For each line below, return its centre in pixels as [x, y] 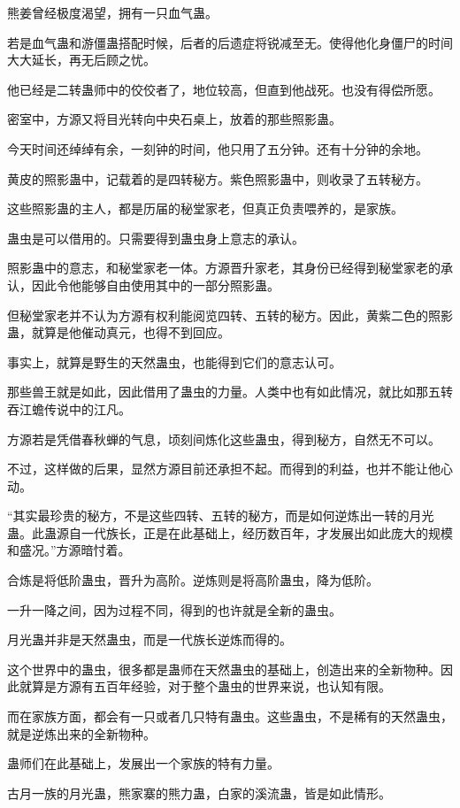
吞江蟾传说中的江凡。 [69, 408]
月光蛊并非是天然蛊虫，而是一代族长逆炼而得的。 [149, 639]
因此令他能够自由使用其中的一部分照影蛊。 [155, 285]
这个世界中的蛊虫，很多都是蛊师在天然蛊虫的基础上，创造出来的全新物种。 [224, 669]
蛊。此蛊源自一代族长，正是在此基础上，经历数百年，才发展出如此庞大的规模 [230, 532]
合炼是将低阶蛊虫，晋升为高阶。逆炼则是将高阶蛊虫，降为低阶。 [193, 580]
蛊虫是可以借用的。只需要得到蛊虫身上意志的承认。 [156, 238]
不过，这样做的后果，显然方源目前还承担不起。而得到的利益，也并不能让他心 [230, 469]
